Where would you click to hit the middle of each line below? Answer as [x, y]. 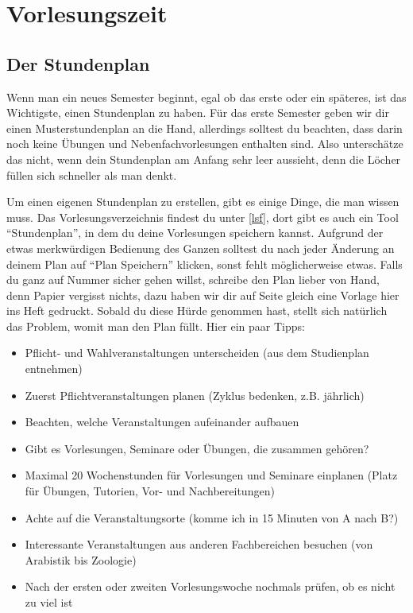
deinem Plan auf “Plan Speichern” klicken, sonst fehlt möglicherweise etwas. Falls [205, 264]
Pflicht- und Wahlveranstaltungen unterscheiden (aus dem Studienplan [197, 353]
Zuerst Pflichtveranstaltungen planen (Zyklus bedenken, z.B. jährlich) [195, 395]
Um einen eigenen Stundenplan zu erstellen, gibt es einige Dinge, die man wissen [203, 202]
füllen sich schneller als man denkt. [92, 175]
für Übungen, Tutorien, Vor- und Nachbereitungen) [150, 491]
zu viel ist [49, 602]
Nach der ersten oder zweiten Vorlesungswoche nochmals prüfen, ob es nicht [210, 586]
